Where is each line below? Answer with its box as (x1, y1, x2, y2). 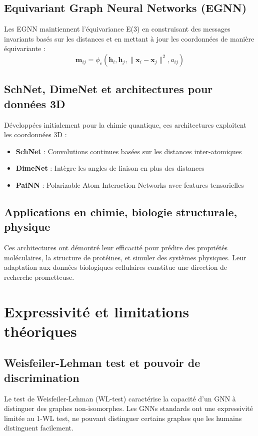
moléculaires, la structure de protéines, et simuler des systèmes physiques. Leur (4, 252, 246, 262)
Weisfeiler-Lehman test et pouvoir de (4, 355, 200, 370)
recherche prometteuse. (4, 271, 74, 282)
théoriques (4, 320, 77, 341)
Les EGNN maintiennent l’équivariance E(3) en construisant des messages (4, 24, 230, 34)
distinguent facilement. (4, 422, 73, 433)
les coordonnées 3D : (4, 129, 67, 140)
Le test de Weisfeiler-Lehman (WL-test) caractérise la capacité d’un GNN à (4, 393, 236, 403)
